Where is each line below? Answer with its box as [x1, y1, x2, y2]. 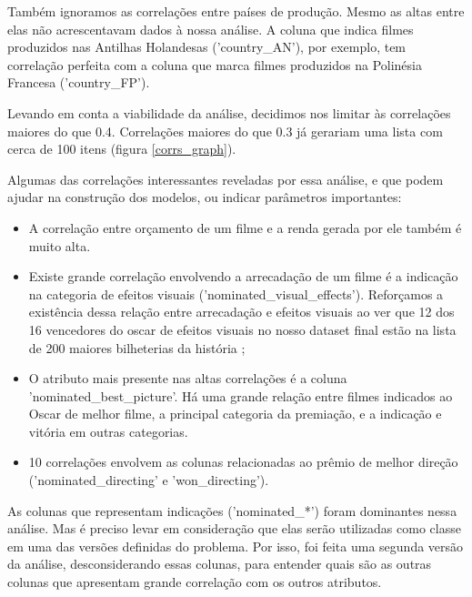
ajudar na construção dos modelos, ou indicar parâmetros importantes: [7, 187, 402, 207]
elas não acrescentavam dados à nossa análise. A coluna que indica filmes [7, 19, 414, 38]
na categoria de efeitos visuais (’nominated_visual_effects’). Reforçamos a [28, 284, 444, 303]
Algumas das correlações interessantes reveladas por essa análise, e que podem [7, 169, 444, 188]
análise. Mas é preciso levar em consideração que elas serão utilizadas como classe [7, 519, 461, 538]
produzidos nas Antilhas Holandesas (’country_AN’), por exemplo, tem [7, 37, 407, 56]
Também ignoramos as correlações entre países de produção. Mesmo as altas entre [7, 2, 465, 20]
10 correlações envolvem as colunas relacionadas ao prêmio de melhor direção [28, 452, 458, 471]
